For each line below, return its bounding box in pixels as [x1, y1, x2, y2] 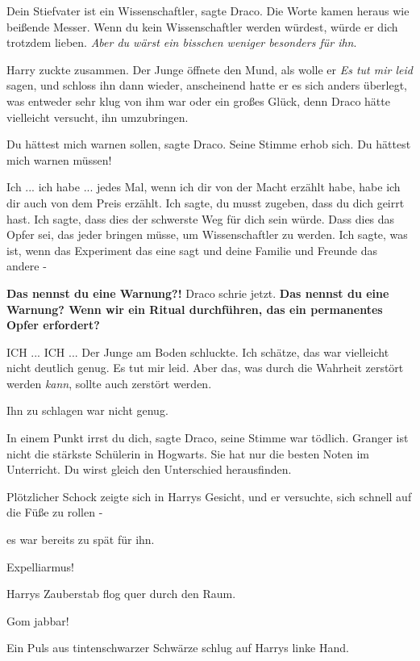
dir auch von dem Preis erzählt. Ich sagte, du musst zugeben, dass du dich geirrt [6, 194, 405, 211]
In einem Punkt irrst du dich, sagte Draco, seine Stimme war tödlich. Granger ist [6, 429, 409, 446]
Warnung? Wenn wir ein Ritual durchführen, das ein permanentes [6, 300, 383, 317]
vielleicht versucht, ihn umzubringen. [6, 108, 189, 125]
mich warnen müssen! [6, 151, 112, 168]
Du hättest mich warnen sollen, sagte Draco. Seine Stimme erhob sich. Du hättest [6, 136, 411, 153]
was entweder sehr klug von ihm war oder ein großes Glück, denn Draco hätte [6, 92, 390, 109]
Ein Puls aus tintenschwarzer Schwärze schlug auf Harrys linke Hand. [6, 639, 349, 656]
